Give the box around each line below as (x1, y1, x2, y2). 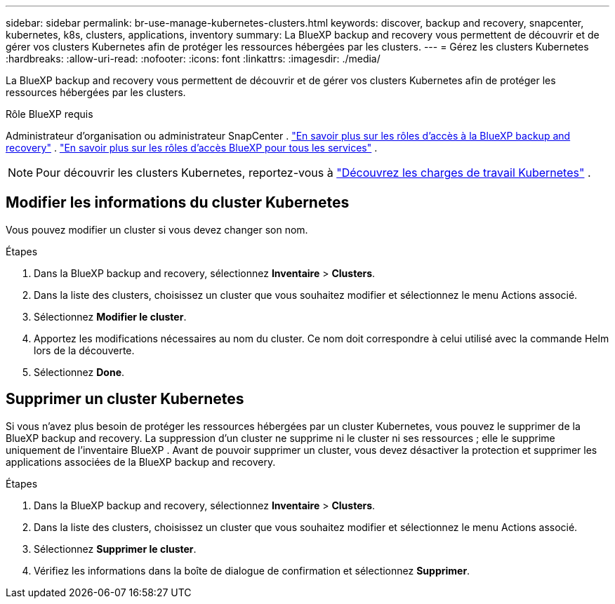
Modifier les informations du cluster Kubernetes (6, 194, 350, 212)
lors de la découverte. (34, 344, 135, 356)
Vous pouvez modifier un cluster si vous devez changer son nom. (6, 223, 308, 236)
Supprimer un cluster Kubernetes (6, 390, 244, 408)
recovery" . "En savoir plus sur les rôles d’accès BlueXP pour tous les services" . (6, 142, 378, 154)
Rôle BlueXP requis (6, 108, 93, 120)
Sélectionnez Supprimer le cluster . (34, 542, 197, 555)
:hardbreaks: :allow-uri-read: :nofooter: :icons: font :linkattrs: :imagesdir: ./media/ (6, 53, 381, 65)
